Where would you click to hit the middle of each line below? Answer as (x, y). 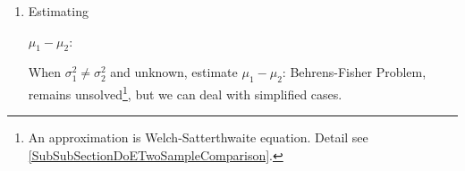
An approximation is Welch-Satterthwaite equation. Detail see (198, 137)
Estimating (58, 11)
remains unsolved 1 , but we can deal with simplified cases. (185, 93)
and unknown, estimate (174, 72)
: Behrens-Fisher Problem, (354, 72)
